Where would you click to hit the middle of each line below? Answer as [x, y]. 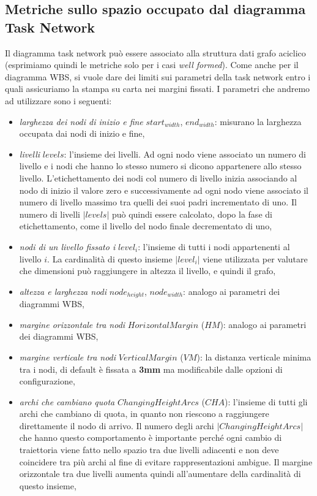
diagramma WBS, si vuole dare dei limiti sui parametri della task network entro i [158, 76]
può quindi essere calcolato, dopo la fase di [192, 214]
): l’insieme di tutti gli [266, 401]
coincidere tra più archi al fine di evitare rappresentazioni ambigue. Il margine [166, 461]
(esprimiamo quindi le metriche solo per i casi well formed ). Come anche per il [152, 65]
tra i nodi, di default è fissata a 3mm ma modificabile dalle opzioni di [151, 369]
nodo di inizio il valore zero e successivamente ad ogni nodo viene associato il [164, 190]
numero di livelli [50, 214]
